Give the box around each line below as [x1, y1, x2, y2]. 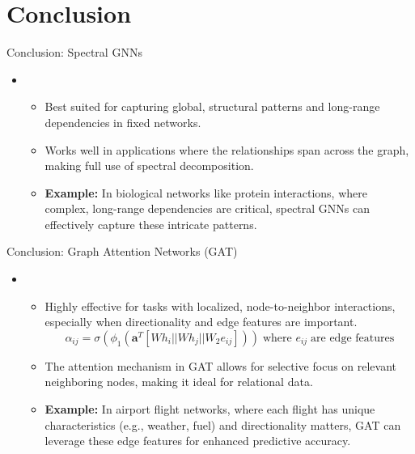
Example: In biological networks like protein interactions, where [44, 184, 367, 201]
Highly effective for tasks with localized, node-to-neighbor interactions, [44, 297, 396, 314]
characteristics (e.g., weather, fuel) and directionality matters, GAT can [44, 416, 401, 433]
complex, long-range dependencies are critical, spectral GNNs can [44, 200, 371, 217]
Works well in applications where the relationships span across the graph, [44, 141, 409, 158]
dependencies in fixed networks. [44, 113, 201, 130]
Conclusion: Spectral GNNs [6, 44, 142, 61]
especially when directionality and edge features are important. [44, 313, 358, 330]
